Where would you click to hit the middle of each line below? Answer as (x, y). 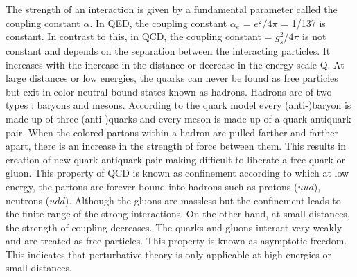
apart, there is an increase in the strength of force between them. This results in (176, 146)
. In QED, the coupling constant (158, 23)
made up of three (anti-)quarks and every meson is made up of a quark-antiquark (178, 118)
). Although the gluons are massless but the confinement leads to (203, 200)
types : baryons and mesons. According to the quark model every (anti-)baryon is (178, 105)
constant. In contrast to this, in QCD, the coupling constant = (139, 36)
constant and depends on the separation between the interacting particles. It (168, 50)
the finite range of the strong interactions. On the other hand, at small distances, (178, 214)
